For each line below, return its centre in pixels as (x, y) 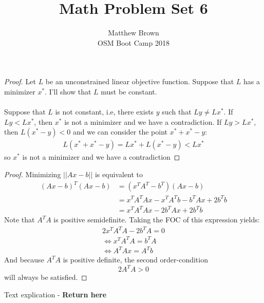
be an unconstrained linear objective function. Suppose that (140, 81)
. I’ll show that (68, 91)
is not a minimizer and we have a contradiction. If (143, 121)
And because (24, 260)
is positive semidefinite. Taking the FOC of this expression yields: (157, 220)
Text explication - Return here (55, 294)
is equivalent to (119, 174)
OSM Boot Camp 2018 (134, 42)
